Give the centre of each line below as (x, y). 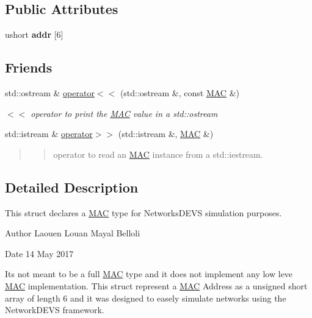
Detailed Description (72, 187)
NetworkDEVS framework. (55, 310)
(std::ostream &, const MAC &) (180, 93)
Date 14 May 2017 (39, 253)
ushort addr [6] (34, 34)
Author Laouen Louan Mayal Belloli (73, 233)
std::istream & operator (49, 134)
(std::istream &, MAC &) (166, 134)
